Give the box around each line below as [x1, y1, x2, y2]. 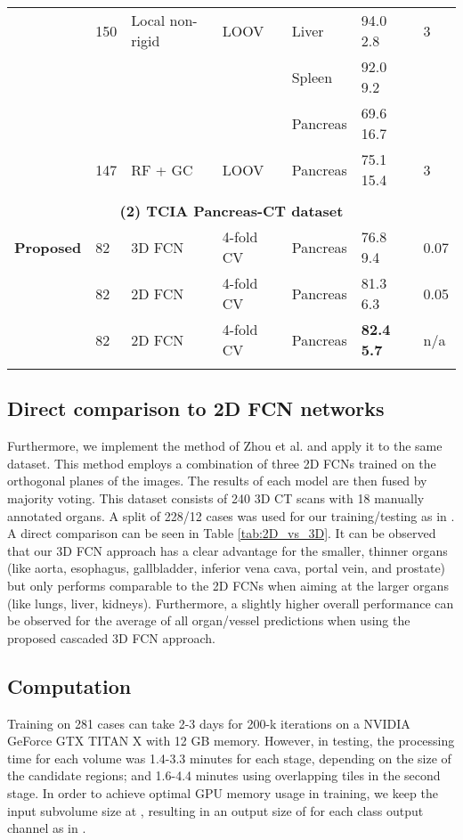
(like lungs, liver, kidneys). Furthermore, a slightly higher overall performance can [7, 593, 454, 612]
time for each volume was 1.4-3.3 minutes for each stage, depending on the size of [7, 748, 451, 767]
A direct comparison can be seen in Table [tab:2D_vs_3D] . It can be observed [7, 524, 436, 542]
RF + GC [131, 159, 193, 180]
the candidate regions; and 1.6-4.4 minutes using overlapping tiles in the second [7, 766, 441, 785]
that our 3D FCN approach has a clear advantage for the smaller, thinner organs [7, 541, 448, 559]
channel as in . [7, 819, 86, 837]
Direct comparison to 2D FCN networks [7, 395, 385, 422]
